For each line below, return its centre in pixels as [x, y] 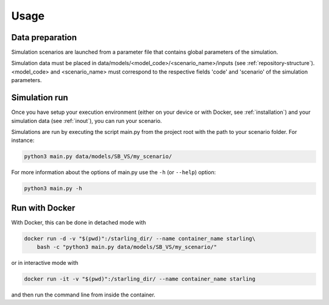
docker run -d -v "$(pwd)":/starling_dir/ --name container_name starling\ [140, 238]
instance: [23, 141]
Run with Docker [43, 208]
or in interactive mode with [45, 263]
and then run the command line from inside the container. [83, 295]
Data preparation [44, 37]
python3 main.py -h [53, 188]
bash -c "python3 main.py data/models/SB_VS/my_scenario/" [127, 247]
